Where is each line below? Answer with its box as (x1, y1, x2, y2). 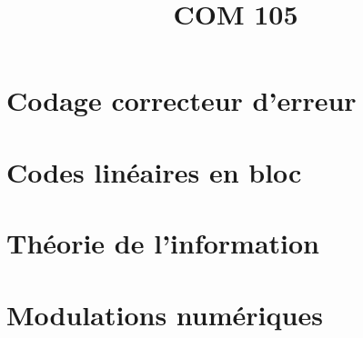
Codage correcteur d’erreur (6, 82, 357, 119)
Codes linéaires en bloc (6, 153, 302, 190)
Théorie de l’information (6, 224, 320, 262)
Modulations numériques (6, 295, 323, 333)
